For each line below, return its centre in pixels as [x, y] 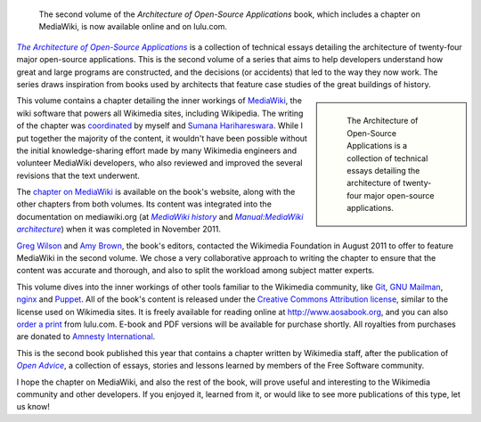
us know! [33, 407]
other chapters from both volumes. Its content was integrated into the [144, 204]
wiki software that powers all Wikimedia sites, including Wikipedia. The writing [160, 113]
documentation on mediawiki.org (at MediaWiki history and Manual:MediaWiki [160, 216]
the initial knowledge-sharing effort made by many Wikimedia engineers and [157, 150]
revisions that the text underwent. [78, 175]
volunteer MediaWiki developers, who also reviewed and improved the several [159, 163]
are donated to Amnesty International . [86, 337]
